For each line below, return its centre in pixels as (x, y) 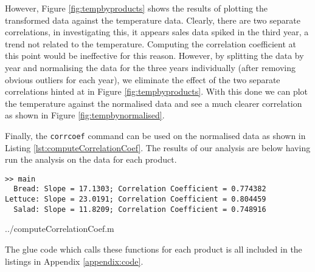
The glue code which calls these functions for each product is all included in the (154, 249)
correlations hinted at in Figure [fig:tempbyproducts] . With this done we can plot (157, 91)
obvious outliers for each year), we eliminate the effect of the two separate (143, 79)
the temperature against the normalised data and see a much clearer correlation (154, 103)
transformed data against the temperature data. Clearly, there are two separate (153, 20)
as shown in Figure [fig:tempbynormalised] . (85, 115)
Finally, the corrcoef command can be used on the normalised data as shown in (155, 135)
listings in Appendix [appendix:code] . (74, 261)
